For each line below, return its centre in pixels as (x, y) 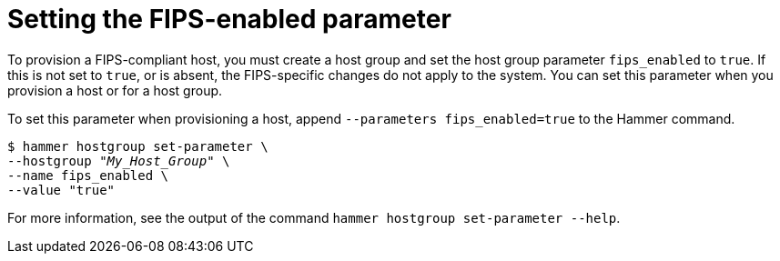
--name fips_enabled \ (88, 175)
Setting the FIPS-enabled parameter (229, 19)
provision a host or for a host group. (115, 90)
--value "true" (61, 190)
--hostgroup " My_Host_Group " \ (119, 161)
